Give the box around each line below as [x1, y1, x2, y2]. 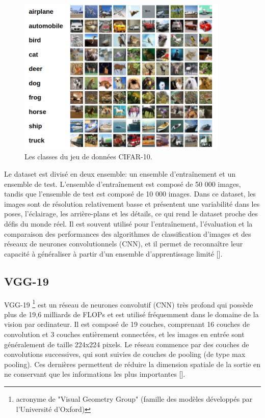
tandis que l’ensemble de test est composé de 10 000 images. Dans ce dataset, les [4, 188, 256, 199]
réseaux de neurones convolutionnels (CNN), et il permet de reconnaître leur [4, 238, 243, 249]
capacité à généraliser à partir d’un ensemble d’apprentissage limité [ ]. [4, 248, 223, 259]
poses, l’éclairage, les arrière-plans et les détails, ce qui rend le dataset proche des [4, 208, 258, 219]
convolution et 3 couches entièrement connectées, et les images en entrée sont [4, 328, 245, 339]
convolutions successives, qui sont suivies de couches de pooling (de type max [4, 349, 246, 359]
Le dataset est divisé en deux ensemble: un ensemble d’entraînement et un [4, 168, 236, 179]
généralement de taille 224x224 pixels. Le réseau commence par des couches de [4, 339, 249, 349]
